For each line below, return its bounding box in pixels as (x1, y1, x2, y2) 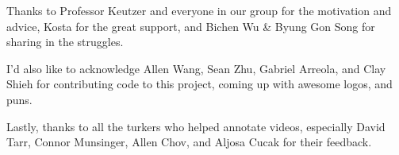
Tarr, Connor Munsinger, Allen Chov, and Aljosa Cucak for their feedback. (6, 134, 372, 150)
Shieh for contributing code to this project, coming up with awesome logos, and (6, 76, 393, 92)
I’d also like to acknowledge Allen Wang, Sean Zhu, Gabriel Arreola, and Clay (6, 60, 386, 76)
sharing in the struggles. (6, 33, 124, 50)
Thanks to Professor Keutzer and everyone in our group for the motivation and (6, 2, 392, 18)
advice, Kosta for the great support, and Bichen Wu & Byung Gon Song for (6, 17, 375, 34)
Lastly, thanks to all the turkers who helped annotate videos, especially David (6, 118, 386, 134)
